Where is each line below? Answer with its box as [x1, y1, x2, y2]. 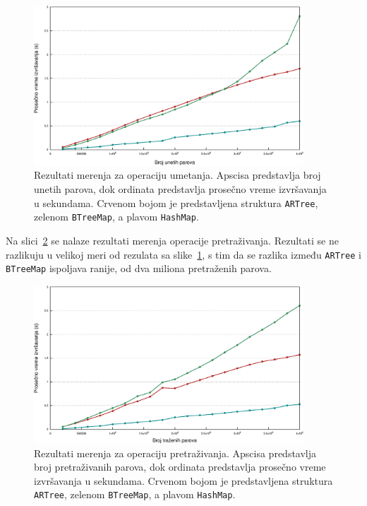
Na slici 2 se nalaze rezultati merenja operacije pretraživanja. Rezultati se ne [6, 233, 339, 247]
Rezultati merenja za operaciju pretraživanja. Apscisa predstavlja [34, 445, 317, 460]
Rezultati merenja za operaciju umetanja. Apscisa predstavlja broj [34, 167, 321, 182]
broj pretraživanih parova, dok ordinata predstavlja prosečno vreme [34, 459, 326, 474]
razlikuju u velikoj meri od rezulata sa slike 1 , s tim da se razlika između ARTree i [6, 247, 361, 261]
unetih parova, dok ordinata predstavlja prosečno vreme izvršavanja [34, 182, 327, 196]
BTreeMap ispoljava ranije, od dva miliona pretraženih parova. [6, 261, 272, 276]
